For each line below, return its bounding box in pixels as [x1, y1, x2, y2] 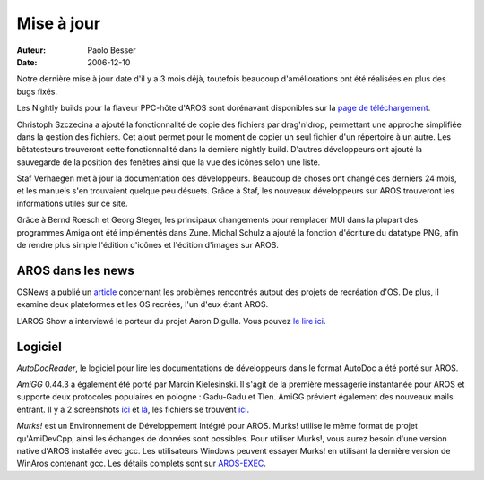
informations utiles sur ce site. [16, 198, 128, 209]
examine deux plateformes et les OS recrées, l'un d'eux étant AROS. [16, 299, 269, 310]
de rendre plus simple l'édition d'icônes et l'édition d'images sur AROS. [16, 240, 280, 251]
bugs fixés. [16, 86, 58, 97]
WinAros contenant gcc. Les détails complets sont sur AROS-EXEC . [16, 458, 266, 469]
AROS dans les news [16, 262, 134, 278]
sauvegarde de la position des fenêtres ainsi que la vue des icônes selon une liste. [16, 157, 321, 167]
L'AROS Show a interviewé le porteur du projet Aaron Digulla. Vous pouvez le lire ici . [16, 315, 326, 326]
